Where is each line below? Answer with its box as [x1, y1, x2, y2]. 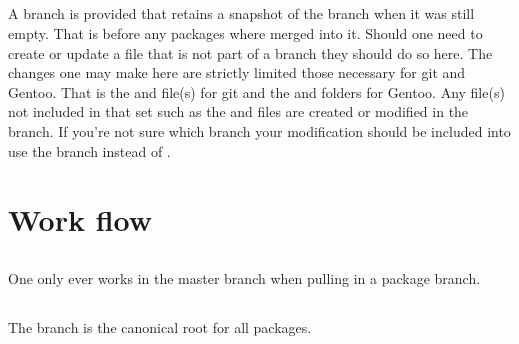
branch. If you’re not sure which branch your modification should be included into [8, 120, 511, 141]
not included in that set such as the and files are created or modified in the [8, 101, 469, 122]
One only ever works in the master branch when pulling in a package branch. [8, 267, 481, 288]
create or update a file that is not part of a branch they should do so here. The [8, 42, 493, 63]
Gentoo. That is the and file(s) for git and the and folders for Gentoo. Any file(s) [8, 81, 505, 102]
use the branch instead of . [8, 140, 171, 161]
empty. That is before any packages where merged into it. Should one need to [8, 22, 483, 43]
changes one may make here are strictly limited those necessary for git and [8, 62, 466, 83]
